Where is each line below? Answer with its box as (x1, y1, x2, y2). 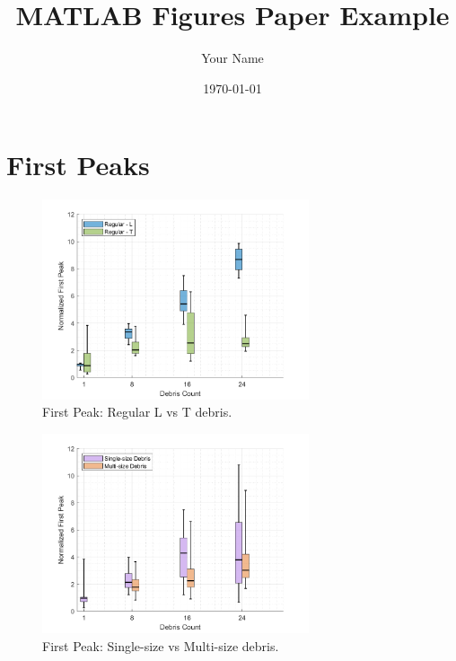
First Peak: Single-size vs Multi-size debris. (42, 637, 279, 656)
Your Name (201, 48, 264, 67)
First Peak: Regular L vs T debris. (42, 402, 232, 421)
